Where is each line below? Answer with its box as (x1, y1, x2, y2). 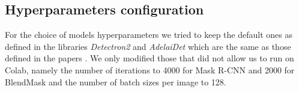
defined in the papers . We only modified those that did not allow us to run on (5, 52, 294, 64)
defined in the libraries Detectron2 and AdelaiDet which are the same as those (5, 40, 291, 52)
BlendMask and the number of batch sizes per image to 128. (5, 75, 226, 88)
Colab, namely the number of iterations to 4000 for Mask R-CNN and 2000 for (5, 63, 295, 76)
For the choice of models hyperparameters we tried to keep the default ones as (5, 28, 292, 41)
